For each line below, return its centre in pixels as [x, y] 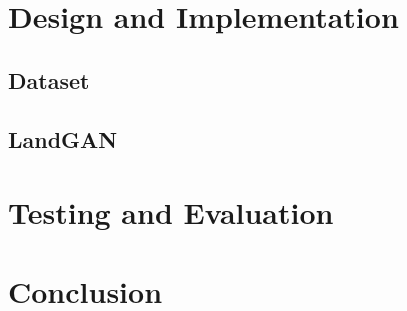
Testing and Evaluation [171, 212]
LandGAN [63, 138]
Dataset [49, 79]
